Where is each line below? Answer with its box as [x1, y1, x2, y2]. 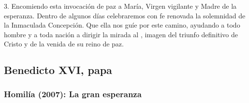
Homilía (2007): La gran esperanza [4, 88, 142, 100]
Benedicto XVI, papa [4, 62, 112, 77]
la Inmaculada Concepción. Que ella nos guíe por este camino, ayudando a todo [4, 20, 240, 30]
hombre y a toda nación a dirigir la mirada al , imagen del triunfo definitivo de [4, 29, 238, 39]
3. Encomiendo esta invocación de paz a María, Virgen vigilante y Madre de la [4, 1, 237, 11]
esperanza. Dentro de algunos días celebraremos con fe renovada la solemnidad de [4, 10, 246, 20]
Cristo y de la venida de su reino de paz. [4, 39, 124, 49]
